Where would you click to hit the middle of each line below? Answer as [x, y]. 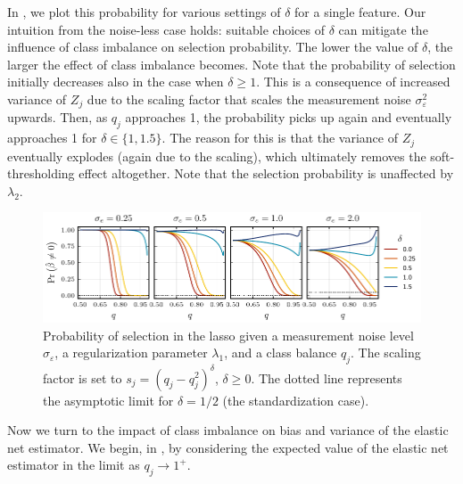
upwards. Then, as [58, 117]
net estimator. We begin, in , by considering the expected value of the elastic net [228, 447]
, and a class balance [281, 353]
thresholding [41, 173]
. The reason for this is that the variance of [280, 138]
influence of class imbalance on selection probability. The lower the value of [213, 47]
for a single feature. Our [360, 12]
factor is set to [83, 377]
